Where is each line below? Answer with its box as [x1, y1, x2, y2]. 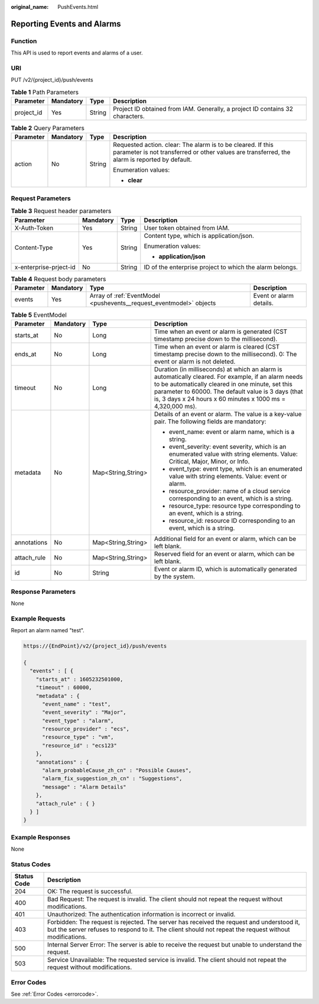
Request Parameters [11, 194, 71, 202]
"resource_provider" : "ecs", [42, 726, 130, 732]
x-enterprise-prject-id [14, 263, 76, 271]
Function [11, 37, 37, 45]
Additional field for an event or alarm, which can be [154, 535, 297, 543]
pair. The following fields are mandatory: [154, 417, 267, 426]
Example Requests [11, 614, 66, 623]
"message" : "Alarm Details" [42, 783, 126, 790]
